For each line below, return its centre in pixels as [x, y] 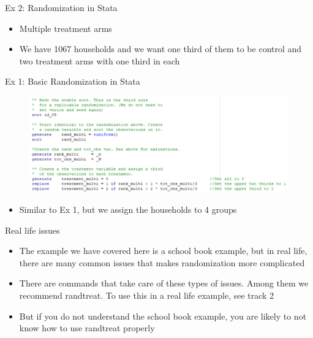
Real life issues [32, 230]
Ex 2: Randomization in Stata [61, 7]
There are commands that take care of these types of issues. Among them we [164, 283]
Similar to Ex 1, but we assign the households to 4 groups [128, 209]
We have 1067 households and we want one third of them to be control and [160, 49]
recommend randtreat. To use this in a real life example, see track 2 [147, 295]
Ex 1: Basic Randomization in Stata [73, 81]
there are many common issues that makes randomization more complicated [162, 262]
